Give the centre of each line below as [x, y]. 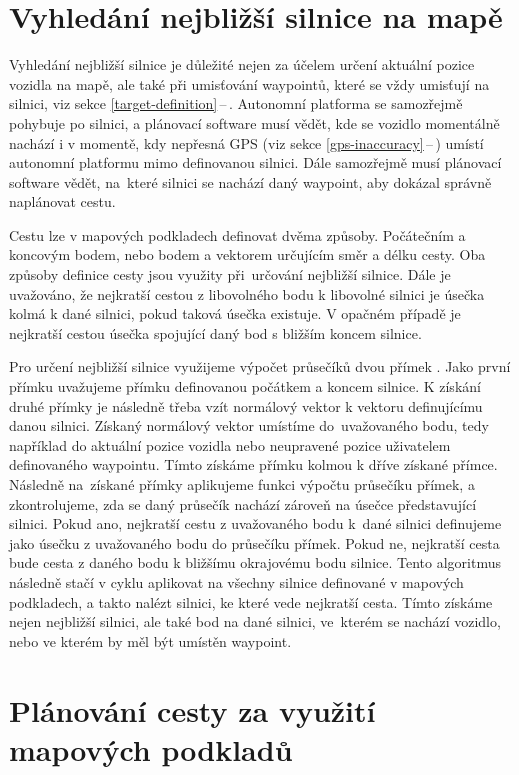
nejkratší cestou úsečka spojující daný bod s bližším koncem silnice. [215, 332]
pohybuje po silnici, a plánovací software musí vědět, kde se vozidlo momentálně [254, 122]
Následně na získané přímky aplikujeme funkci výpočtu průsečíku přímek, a [242, 484]
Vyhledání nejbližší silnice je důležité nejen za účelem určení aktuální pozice [242, 64]
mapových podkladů [151, 748]
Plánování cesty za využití [192, 709]
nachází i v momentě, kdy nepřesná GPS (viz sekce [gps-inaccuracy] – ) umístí [246, 142]
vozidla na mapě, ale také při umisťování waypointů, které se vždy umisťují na [249, 83]
